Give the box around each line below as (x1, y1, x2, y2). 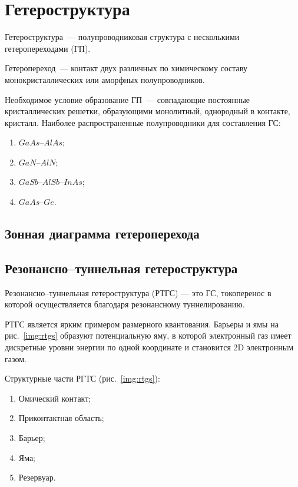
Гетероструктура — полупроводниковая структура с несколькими (5, 31, 240, 43)
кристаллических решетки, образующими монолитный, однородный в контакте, (5, 105, 290, 117)
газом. (5, 352, 27, 365)
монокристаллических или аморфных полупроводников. (5, 73, 205, 85)
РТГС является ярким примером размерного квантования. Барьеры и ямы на (5, 317, 279, 330)
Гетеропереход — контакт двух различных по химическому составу (5, 62, 247, 74)
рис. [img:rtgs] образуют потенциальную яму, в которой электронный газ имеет (5, 329, 292, 342)
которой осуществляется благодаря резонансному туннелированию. (5, 298, 245, 310)
